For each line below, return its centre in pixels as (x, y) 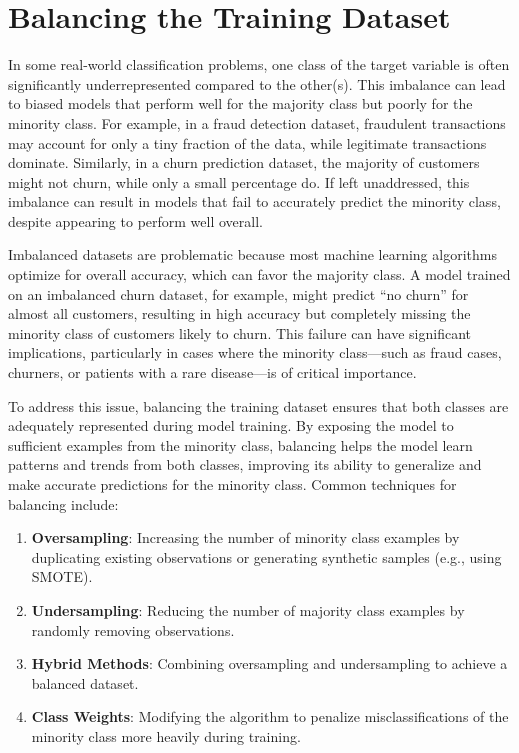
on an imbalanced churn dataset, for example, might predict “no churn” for (238, 293)
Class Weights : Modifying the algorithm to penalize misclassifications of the (270, 716)
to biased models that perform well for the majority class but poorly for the (240, 103)
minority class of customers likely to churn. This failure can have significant (239, 332)
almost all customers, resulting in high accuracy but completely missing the (239, 313)
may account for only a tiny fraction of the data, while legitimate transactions (247, 142)
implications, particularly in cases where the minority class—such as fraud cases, (255, 352)
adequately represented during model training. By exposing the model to (231, 425)
